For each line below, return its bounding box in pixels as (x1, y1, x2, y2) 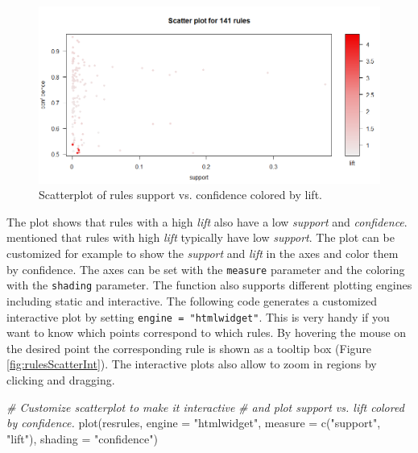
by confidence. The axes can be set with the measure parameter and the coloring (6, 260, 405, 277)
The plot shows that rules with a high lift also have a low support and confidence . (6, 213, 408, 230)
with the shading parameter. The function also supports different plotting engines (6, 276, 412, 293)
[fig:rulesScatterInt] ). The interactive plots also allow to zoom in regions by (6, 355, 377, 372)
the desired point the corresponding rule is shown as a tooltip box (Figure (6, 339, 372, 356)
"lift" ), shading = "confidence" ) (6, 430, 158, 447)
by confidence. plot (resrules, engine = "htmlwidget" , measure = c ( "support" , (6, 414, 381, 431)
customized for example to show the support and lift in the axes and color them (6, 245, 399, 261)
